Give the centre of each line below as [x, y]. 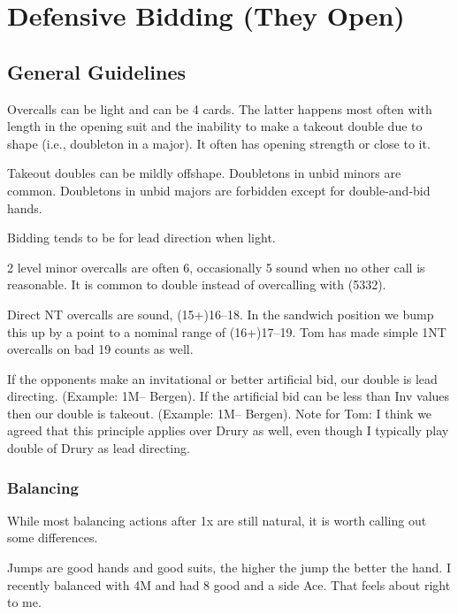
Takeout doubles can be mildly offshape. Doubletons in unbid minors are [204, 173]
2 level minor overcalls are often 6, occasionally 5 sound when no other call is [216, 267]
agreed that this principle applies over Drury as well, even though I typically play [228, 430]
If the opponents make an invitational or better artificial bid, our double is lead [222, 378]
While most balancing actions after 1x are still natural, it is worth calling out [217, 520]
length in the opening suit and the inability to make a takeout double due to [215, 126]
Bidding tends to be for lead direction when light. [141, 238]
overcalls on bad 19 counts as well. [100, 349]
